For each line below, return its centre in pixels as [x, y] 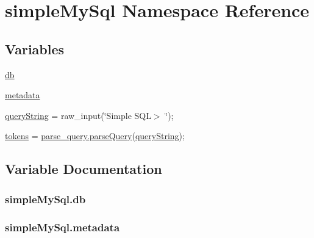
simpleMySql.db [45, 199]
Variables [35, 49]
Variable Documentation [84, 169]
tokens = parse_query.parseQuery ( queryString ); [95, 136]
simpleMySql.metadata [62, 227]
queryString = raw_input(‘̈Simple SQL [78, 115]
